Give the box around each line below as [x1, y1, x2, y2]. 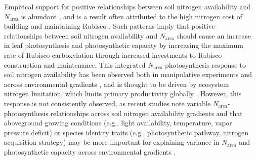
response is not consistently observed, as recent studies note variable [4, 98, 211, 108]
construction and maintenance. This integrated [4, 59, 146, 70]
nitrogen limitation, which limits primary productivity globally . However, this [4, 88, 242, 99]
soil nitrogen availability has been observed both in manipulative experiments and [4, 69, 252, 80]
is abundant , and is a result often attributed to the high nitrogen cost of [21, 11, 243, 21]
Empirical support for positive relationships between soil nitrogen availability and [4, 1, 251, 11]
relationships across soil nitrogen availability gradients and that [50, 108, 243, 118]
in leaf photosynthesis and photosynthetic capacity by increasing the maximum [4, 40, 243, 50]
